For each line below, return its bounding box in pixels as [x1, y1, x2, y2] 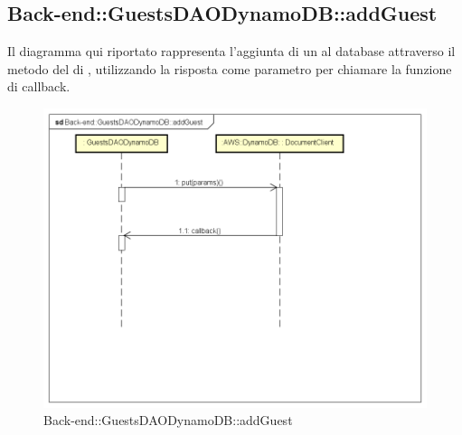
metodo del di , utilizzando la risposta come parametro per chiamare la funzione [7, 59, 452, 78]
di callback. [7, 77, 71, 96]
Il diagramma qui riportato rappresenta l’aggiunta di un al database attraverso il [7, 42, 456, 61]
